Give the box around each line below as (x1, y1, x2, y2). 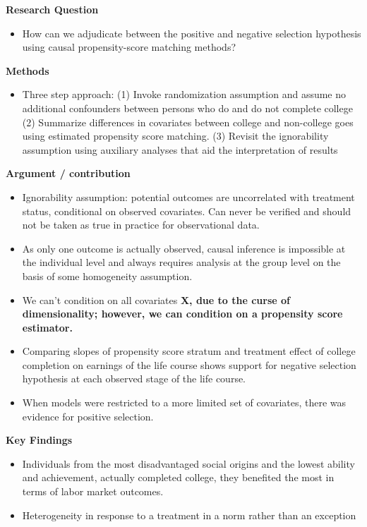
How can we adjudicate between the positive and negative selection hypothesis (22, 25, 361, 40)
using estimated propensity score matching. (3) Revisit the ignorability (22, 128, 329, 143)
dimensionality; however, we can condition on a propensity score (22, 306, 343, 321)
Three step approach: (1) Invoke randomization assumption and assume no (22, 87, 347, 102)
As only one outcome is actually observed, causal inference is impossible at (22, 241, 346, 255)
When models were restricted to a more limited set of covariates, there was (22, 395, 347, 410)
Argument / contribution (6, 166, 131, 181)
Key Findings (6, 432, 73, 447)
